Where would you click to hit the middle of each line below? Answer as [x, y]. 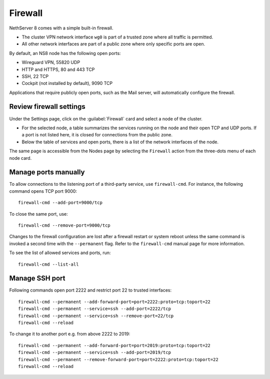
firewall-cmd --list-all [48, 264]
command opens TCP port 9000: [43, 191]
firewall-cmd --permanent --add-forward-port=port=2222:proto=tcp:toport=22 [114, 302]
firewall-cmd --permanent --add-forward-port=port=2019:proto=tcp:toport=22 [114, 345]
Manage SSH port [37, 278]
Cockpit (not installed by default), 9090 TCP [67, 83]
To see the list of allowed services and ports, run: [60, 253]
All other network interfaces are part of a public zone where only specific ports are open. [113, 44]
